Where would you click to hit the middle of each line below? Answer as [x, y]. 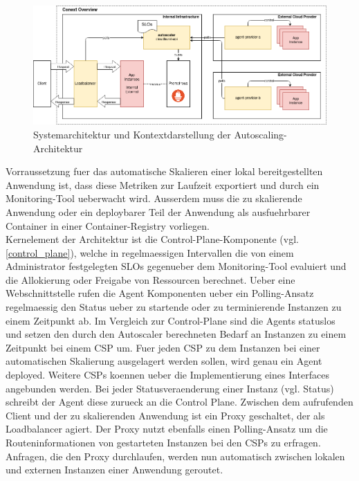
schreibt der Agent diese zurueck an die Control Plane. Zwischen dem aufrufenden [179, 402]
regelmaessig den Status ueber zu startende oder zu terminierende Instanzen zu [174, 307]
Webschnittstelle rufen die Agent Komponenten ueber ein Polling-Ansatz [160, 293]
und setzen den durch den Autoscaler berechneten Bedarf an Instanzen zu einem [176, 334]
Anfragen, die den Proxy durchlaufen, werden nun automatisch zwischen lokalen [175, 456]
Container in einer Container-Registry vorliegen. [108, 225]
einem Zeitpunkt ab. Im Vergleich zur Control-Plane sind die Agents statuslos [171, 320]
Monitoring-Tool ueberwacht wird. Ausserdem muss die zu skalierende [154, 198]
